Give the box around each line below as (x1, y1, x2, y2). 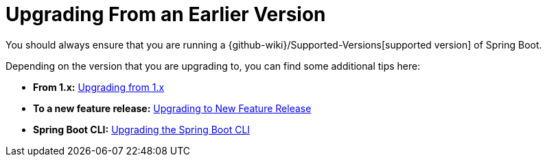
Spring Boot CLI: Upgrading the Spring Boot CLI (33, 123, 251, 135)
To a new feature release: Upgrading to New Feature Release (33, 102, 312, 114)
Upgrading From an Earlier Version (5, 3, 326, 26)
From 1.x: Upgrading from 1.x (33, 81, 165, 93)
